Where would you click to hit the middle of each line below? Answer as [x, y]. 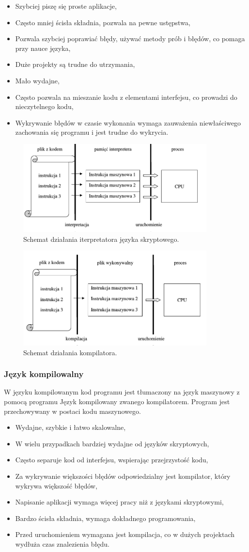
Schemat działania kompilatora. [70, 352]
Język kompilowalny [44, 374]
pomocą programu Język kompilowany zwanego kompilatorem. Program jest [117, 402]
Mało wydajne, [37, 80]
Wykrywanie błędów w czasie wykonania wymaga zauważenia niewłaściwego [128, 122]
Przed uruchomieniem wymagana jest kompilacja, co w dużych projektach [125, 534]
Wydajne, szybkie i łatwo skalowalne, [70, 427]
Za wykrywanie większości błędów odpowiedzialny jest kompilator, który [123, 476]
